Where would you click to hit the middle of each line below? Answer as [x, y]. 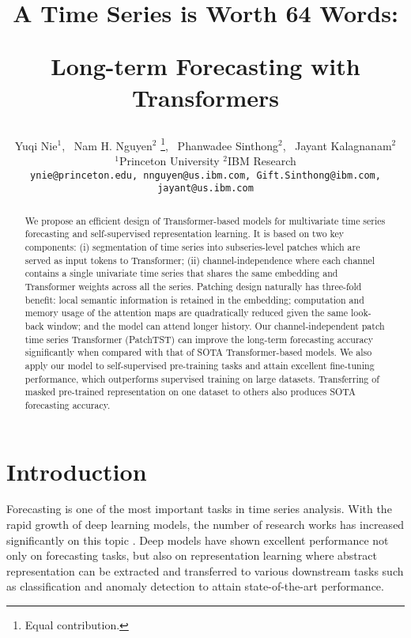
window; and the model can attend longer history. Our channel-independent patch [216, 325]
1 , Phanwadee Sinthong [219, 144]
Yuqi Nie [36, 145]
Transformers [205, 97]
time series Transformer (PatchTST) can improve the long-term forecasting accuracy [199, 339]
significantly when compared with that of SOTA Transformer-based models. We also [198, 352]
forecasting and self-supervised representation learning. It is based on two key [185, 234]
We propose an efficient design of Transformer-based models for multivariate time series [205, 220]
